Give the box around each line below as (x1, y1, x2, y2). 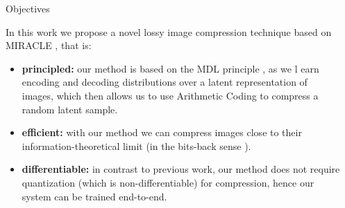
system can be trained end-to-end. (22, 189, 167, 203)
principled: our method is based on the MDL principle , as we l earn (22, 61, 319, 75)
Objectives (6, 1, 50, 15)
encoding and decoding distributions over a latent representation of (22, 75, 308, 89)
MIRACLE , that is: (6, 38, 92, 53)
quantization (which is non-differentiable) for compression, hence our (22, 175, 314, 189)
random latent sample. (22, 102, 118, 116)
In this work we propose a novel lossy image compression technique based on (6, 24, 332, 39)
